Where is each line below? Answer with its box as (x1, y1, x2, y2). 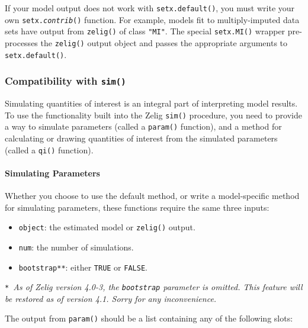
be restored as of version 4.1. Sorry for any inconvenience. (5, 292, 217, 304)
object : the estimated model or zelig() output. (18, 221, 195, 233)
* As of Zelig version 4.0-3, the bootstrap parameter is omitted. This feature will (5, 281, 303, 293)
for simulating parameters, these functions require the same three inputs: (5, 201, 269, 213)
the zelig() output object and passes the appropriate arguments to (40, 36, 288, 49)
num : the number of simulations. (18, 240, 134, 253)
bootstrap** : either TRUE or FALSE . (18, 261, 147, 273)
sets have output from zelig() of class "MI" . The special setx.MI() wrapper (5, 25, 285, 37)
